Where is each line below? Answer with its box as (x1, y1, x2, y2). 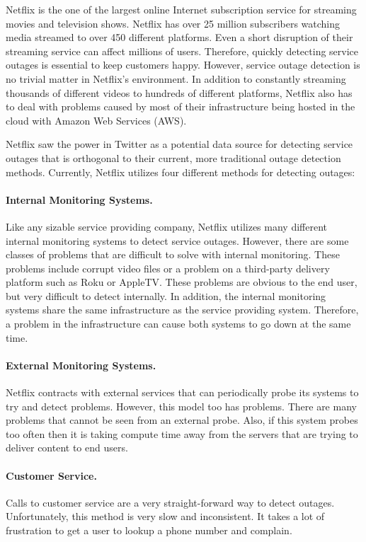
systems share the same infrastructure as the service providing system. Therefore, (6, 302, 359, 317)
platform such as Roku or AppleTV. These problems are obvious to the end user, (6, 275, 358, 289)
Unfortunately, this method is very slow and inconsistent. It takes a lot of (6, 509, 325, 524)
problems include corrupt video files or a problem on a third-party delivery (6, 260, 330, 275)
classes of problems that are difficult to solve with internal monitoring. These (6, 247, 340, 262)
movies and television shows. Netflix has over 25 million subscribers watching (6, 16, 341, 30)
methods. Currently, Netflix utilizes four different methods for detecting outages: (6, 164, 355, 179)
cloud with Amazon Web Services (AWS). (6, 113, 187, 127)
